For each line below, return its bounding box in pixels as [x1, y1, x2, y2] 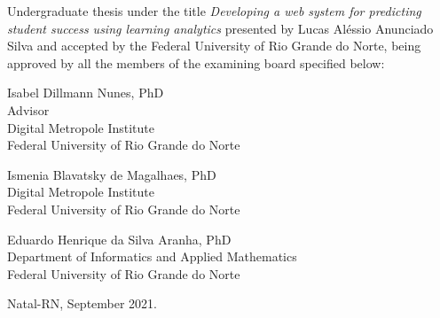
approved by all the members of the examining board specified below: [7, 53, 385, 72]
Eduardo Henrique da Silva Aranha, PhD [7, 229, 232, 248]
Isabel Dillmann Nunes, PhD [7, 83, 164, 102]
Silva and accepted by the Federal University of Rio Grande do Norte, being [7, 36, 421, 55]
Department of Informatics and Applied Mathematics [7, 247, 297, 266]
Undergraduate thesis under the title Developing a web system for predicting [7, 2, 421, 19]
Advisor [7, 100, 50, 119]
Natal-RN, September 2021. [7, 294, 158, 313]
